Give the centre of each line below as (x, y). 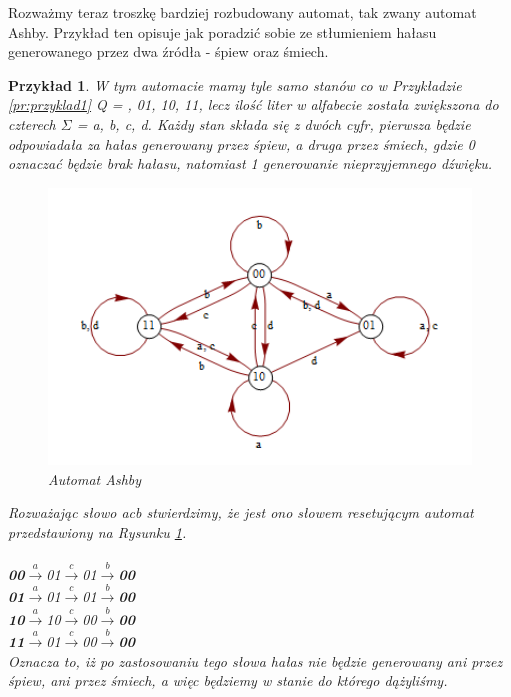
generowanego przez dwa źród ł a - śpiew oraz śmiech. (168, 51)
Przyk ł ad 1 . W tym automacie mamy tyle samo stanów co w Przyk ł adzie (235, 84)
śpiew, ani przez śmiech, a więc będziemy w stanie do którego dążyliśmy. (228, 680)
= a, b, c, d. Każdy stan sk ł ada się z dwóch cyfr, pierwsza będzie (273, 123)
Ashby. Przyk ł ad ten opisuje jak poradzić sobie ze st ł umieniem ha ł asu (222, 31)
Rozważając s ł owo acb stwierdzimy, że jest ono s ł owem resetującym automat (241, 512)
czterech (32, 123)
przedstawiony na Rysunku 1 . (97, 531)
